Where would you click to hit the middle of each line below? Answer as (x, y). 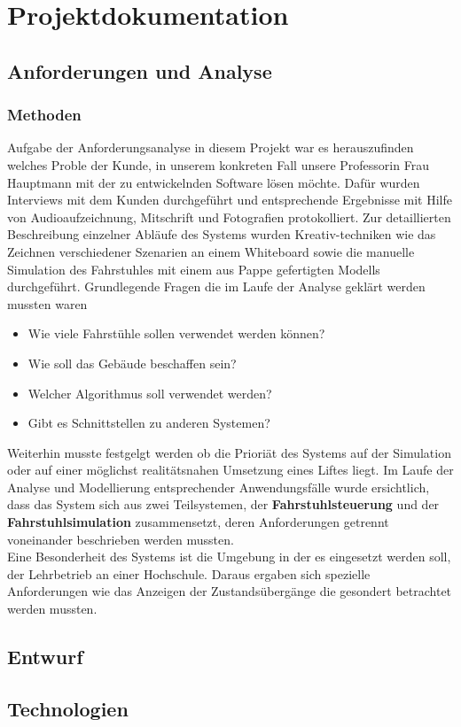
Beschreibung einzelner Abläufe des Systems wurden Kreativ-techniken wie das (222, 234)
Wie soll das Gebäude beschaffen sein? (132, 363)
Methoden (44, 115)
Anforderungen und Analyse (140, 70)
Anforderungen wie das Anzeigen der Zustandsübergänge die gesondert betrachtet (230, 591)
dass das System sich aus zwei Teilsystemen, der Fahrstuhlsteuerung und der (223, 504)
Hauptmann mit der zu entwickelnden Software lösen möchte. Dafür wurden (214, 182)
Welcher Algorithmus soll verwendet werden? (150, 393)
